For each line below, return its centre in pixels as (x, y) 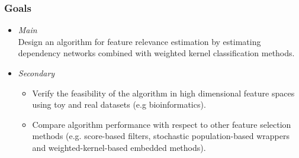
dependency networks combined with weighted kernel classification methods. (156, 53)
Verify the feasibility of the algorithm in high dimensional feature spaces (163, 93)
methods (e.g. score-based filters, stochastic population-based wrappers (161, 136)
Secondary (36, 73)
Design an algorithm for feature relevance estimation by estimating (139, 41)
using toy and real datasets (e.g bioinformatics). (119, 104)
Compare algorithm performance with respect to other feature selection (162, 124)
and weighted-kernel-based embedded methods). (119, 147)
